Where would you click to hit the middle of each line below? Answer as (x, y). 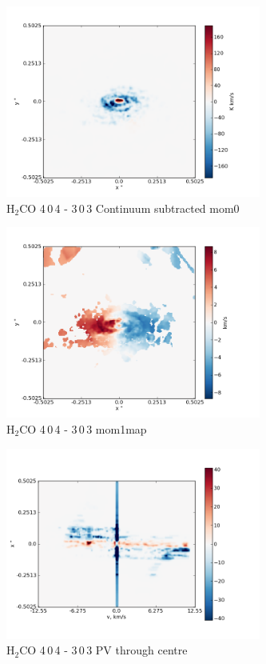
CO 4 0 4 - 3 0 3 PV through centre (103, 650)
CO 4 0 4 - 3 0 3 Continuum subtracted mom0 (129, 208)
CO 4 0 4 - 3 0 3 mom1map (83, 428)
